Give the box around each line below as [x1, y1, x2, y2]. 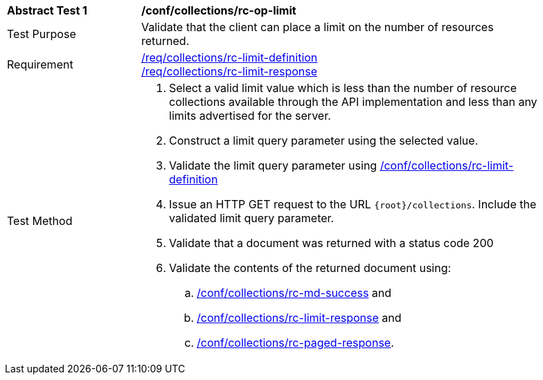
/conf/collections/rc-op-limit [141, 3, 296, 17]
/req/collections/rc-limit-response [141, 64, 318, 78]
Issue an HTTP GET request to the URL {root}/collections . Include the [169, 197, 537, 211]
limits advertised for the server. [169, 109, 331, 123]
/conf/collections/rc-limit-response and [197, 311, 402, 325]
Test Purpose [7, 27, 76, 41]
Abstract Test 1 [7, 3, 87, 17]
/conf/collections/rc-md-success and [197, 286, 392, 300]
